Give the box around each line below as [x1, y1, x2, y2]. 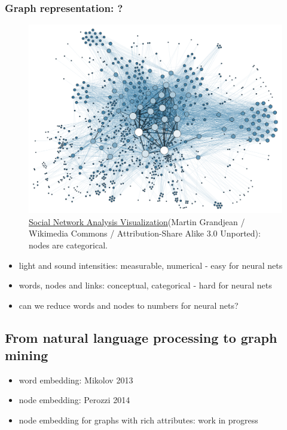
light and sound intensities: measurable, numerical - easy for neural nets [19, 259, 283, 271]
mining [5, 346, 48, 364]
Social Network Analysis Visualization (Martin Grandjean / [29, 215, 245, 228]
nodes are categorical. [29, 238, 108, 251]
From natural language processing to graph [5, 328, 277, 346]
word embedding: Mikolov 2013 [19, 373, 133, 386]
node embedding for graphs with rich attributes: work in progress [19, 414, 258, 426]
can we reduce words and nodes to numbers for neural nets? [19, 299, 239, 311]
